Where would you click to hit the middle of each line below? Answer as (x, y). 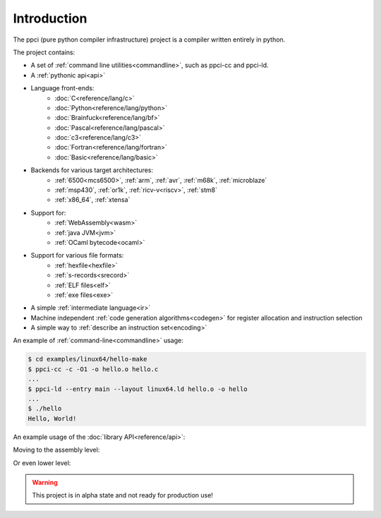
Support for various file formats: (77, 255)
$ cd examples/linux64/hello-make (87, 359)
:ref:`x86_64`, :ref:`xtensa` (92, 200)
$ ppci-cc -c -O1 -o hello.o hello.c (93, 369)
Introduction (50, 18)
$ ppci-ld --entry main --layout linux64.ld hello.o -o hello (138, 389)
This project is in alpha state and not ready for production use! (122, 495)
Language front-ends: (62, 88)
